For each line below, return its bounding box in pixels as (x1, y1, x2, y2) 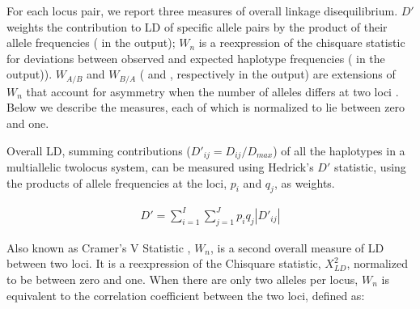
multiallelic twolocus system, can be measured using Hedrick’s (6, 159, 314, 176)
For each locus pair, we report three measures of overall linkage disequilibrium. (6, 2, 398, 19)
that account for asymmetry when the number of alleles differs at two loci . (26, 83, 399, 99)
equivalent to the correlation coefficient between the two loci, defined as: (6, 286, 365, 303)
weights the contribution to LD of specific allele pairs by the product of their (6, 18, 388, 35)
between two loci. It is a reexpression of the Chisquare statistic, (6, 255, 321, 272)
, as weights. (274, 174, 335, 191)
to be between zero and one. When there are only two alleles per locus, (6, 270, 358, 287)
